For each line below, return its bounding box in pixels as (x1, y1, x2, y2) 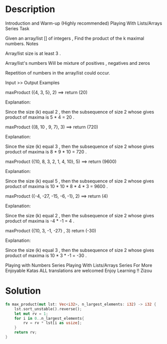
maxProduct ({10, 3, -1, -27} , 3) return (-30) (5, 227, 97, 233)
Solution (5, 285, 41, 297)
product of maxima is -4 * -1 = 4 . (5, 218, 74, 224)
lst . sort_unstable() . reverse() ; (14, 306, 82, 311)
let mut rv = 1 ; (14, 311, 49, 316)
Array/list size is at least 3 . (5, 50, 61, 56)
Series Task (5, 25, 30, 31)
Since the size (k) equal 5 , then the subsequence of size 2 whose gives (5, 178, 154, 184)
